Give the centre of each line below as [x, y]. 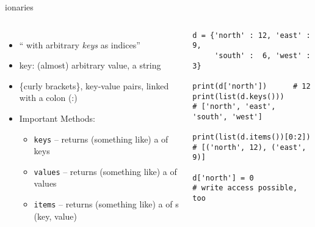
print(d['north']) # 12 [252, 86]
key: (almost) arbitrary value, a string [90, 65]
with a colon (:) [48, 98]
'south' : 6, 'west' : [262, 55]
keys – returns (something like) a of [101, 139]
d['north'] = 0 [223, 178]
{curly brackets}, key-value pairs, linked [94, 85]
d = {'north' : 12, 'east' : [252, 35]
